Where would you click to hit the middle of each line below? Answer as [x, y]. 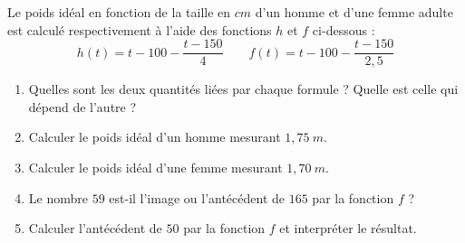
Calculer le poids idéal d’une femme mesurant [155, 168]
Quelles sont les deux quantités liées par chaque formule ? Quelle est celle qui [243, 89]
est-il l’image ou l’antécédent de [197, 197]
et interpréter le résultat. [348, 228]
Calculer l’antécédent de [95, 228]
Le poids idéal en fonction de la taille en [119, 12]
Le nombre [58, 197]
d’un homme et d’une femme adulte [354, 12]
